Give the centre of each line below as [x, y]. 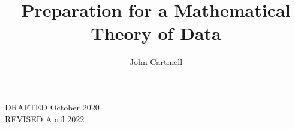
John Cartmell [156, 62]
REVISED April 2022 [45, 119]
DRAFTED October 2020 [52, 107]
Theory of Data [156, 33]
